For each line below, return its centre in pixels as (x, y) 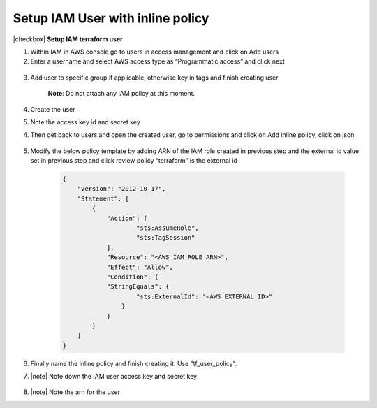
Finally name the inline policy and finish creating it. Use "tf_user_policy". (134, 363)
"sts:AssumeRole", (168, 228)
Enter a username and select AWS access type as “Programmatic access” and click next (158, 61)
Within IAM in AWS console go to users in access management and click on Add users (155, 52)
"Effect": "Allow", (140, 267)
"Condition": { (132, 277)
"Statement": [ (103, 198)
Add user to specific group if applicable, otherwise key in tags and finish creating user (154, 78)
